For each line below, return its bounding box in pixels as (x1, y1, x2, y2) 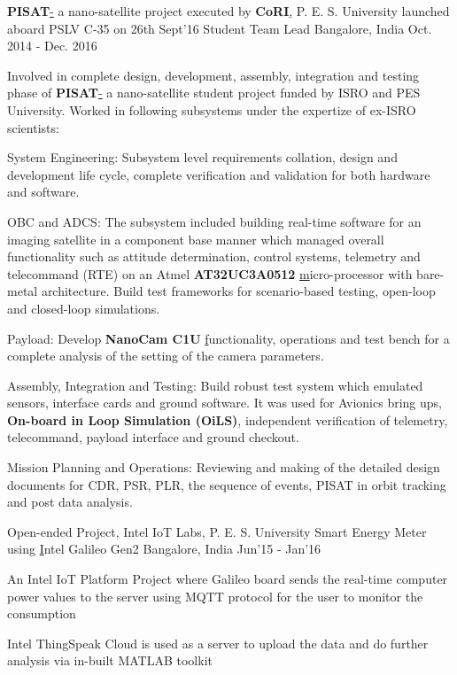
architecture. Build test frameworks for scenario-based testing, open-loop (41, 282, 436, 300)
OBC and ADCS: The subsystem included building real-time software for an (7, 212, 422, 230)
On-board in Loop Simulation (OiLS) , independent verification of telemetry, (7, 410, 448, 429)
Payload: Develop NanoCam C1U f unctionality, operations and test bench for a (7, 329, 450, 347)
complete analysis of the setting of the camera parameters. (7, 346, 324, 365)
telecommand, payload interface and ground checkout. (7, 428, 299, 446)
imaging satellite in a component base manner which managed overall (7, 229, 384, 248)
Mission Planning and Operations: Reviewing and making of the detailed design (7, 458, 440, 477)
